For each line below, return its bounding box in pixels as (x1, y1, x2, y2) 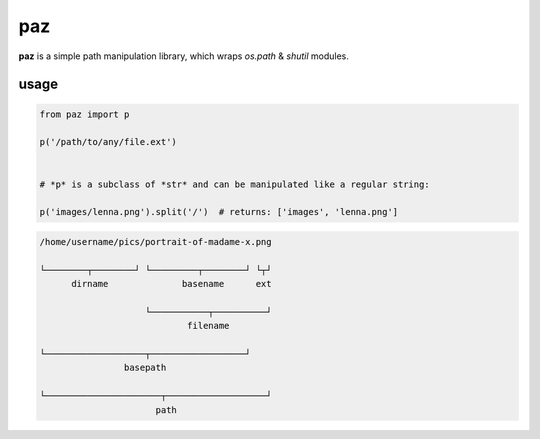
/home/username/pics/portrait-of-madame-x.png (39, 236, 272, 247)
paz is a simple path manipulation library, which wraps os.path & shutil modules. (18, 50, 350, 62)
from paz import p (39, 108, 130, 120)
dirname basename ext (71, 278, 272, 290)
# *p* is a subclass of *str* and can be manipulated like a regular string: (39, 178, 430, 190)
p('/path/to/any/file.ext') (39, 136, 177, 148)
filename (186, 320, 230, 332)
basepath (123, 362, 167, 374)
